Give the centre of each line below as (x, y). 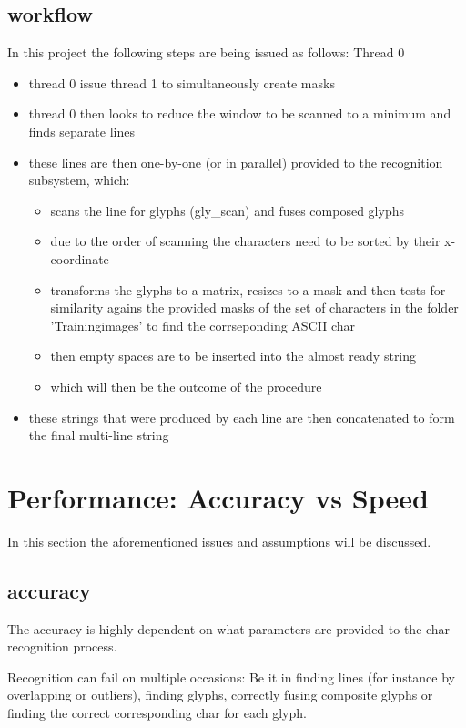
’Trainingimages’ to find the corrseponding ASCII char (203, 325)
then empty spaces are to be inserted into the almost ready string (233, 356)
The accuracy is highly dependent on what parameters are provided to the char (229, 628)
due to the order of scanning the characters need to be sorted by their (245, 241)
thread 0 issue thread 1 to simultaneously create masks (182, 82)
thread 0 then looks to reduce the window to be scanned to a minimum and (240, 113)
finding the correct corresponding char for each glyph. (157, 713)
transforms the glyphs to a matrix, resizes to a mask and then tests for (248, 289)
